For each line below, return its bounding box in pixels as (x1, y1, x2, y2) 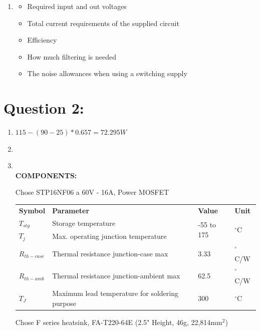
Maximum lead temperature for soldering (52, 287, 178, 298)
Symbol (19, 205, 46, 215)
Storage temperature (52, 218, 115, 228)
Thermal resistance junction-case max (52, 248, 168, 258)
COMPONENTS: (15, 170, 77, 180)
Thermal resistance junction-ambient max (52, 270, 180, 281)
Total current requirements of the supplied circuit (27, 18, 179, 28)
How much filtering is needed (27, 51, 117, 62)
